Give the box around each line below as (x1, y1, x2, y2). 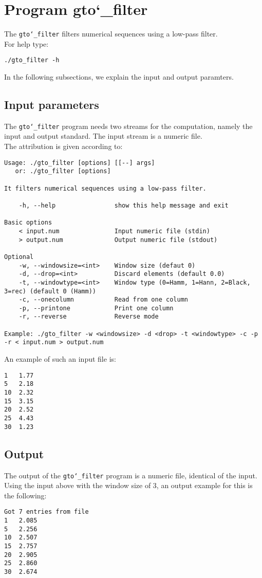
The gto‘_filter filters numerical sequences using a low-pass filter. (4, 28, 218, 39)
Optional (4, 253, 34, 260)
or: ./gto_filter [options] (15, 167, 111, 175)
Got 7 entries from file (4, 508, 89, 516)
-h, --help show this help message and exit (18, 201, 229, 209)
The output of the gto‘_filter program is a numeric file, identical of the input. (4, 470, 257, 480)
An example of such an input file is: (4, 353, 116, 364)
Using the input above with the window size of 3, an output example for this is (4, 480, 253, 491)
